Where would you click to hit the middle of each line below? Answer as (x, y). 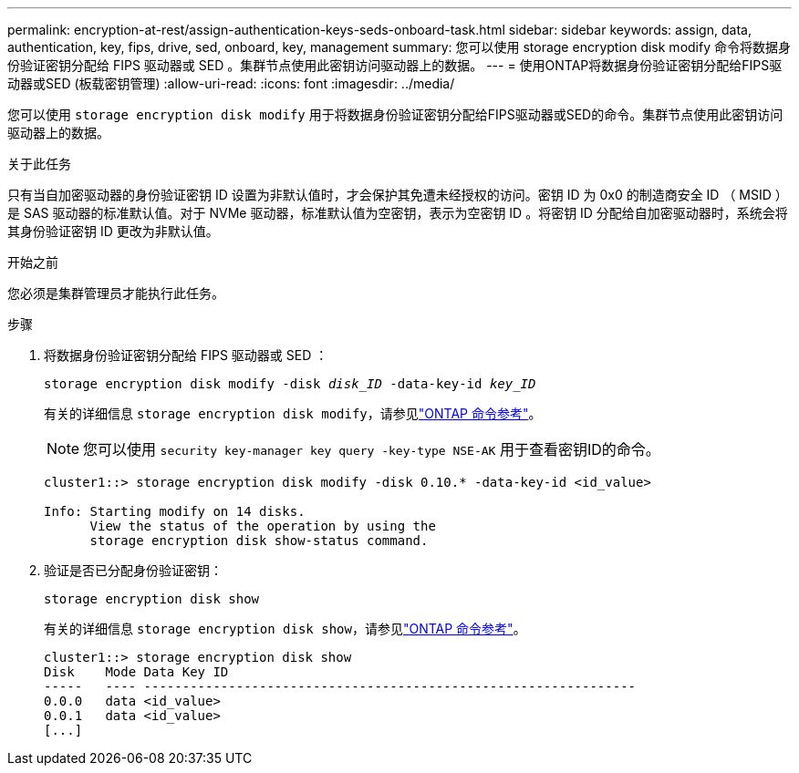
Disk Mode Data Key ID (136, 672)
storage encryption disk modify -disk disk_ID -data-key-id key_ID (290, 384)
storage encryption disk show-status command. (259, 541)
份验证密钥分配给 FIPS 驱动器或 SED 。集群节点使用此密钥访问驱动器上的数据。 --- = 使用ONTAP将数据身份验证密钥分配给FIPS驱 (395, 65)
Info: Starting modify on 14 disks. (175, 511)
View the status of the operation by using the (263, 526)
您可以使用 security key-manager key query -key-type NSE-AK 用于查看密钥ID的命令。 (372, 449)
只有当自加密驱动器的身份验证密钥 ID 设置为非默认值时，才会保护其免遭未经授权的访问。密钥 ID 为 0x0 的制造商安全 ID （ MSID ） (398, 195)
